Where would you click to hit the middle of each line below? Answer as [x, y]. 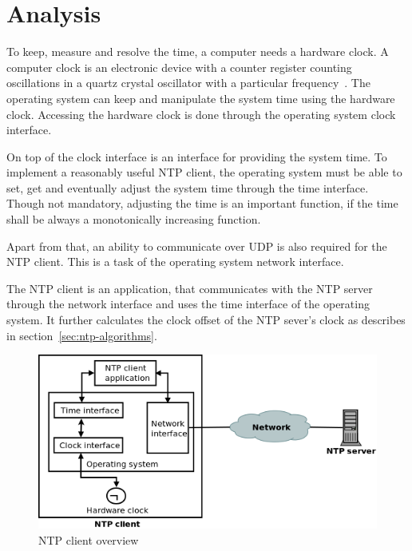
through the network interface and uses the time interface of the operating [188, 304]
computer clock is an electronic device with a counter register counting [179, 67]
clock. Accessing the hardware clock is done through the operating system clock [201, 114]
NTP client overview [89, 539]
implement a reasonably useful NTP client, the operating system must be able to [204, 172]
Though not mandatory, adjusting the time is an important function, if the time [202, 203]
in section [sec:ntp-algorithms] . [82, 335]
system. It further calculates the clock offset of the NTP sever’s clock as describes [206, 320]
